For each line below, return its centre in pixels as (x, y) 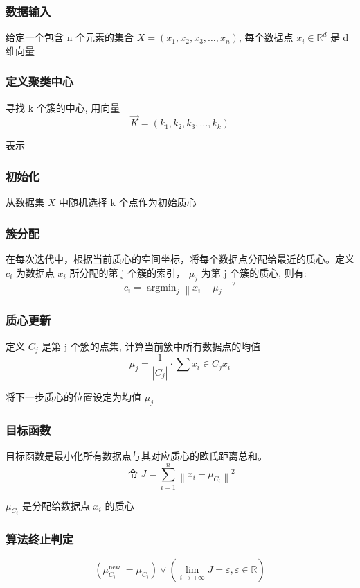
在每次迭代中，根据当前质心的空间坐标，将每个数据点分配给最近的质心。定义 (180, 259)
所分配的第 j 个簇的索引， (128, 272)
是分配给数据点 (56, 505)
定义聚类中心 (40, 81)
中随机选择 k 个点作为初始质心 (127, 202)
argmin (161, 287)
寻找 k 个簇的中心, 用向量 (63, 107)
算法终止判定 (40, 539)
